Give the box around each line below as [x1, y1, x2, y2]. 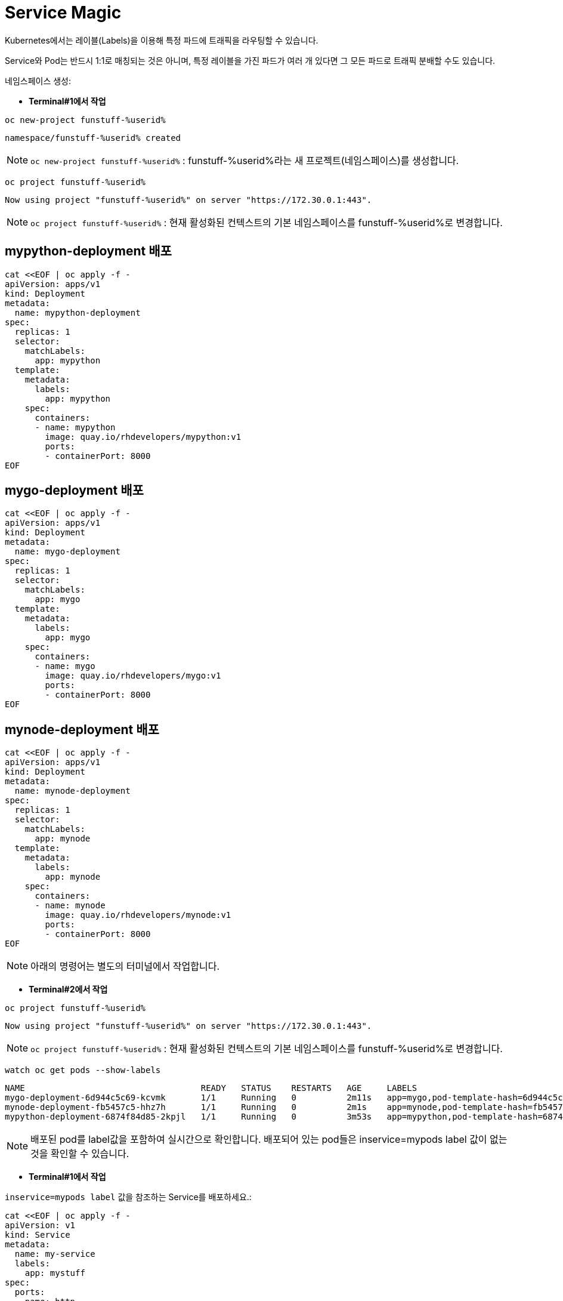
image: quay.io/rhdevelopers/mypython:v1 [45, 431, 242, 442]
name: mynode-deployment [14, 786, 131, 796]
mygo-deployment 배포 [5, 483, 144, 498]
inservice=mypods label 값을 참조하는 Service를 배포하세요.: [5, 1192, 252, 1203]
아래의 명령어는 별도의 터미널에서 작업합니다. [30, 960, 220, 973]
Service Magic [5, 2, 122, 23]
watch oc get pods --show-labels [5, 1065, 161, 1075]
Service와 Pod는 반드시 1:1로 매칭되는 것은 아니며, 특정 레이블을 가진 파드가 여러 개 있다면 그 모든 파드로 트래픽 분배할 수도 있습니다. [5, 55, 496, 66]
